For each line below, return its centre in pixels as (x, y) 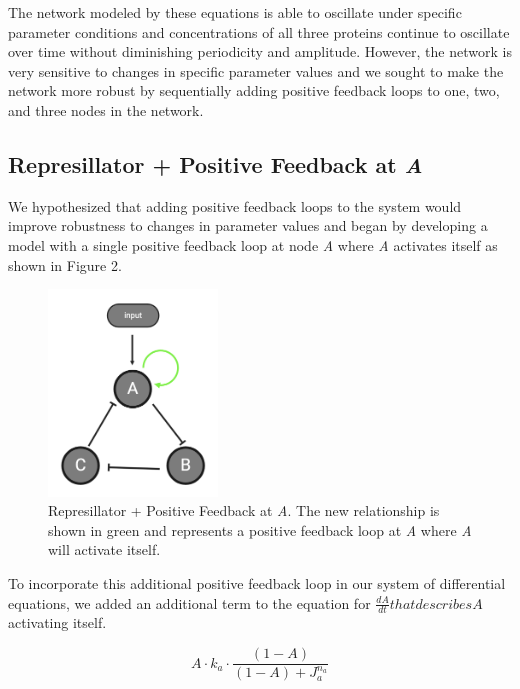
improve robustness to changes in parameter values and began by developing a (248, 225)
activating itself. (57, 622)
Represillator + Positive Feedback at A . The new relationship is (244, 510)
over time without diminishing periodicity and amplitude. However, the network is (260, 51)
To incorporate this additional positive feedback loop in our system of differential (257, 583)
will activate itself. (104, 549)
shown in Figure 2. (65, 264)
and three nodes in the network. (106, 109)
